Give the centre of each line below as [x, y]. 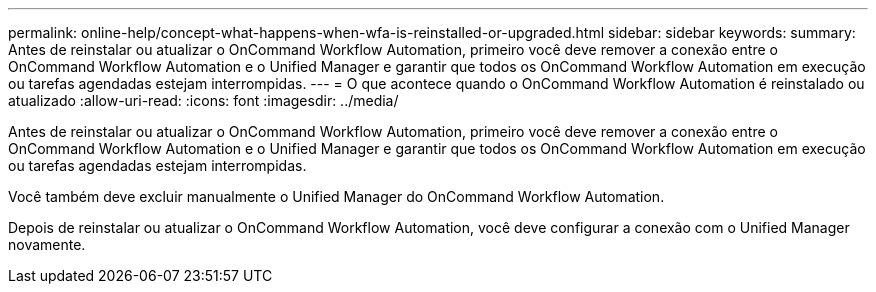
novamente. [47, 244]
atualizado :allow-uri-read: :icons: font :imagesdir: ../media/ [203, 100]
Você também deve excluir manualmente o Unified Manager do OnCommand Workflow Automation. [336, 196]
